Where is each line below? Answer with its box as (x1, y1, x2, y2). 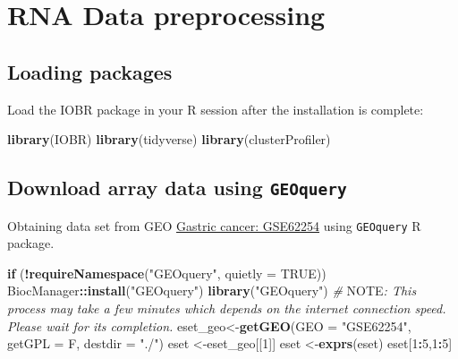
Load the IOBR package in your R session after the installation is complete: (7, 99, 424, 118)
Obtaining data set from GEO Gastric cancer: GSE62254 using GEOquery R (7, 216, 421, 235)
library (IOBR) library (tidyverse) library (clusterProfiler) (7, 130, 331, 149)
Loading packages (7, 57, 173, 85)
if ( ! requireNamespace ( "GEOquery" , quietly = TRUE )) (7, 263, 327, 282)
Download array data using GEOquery (7, 174, 347, 201)
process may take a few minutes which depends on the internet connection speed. (7, 298, 446, 317)
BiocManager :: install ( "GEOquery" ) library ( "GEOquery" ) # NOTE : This (7, 281, 417, 300)
